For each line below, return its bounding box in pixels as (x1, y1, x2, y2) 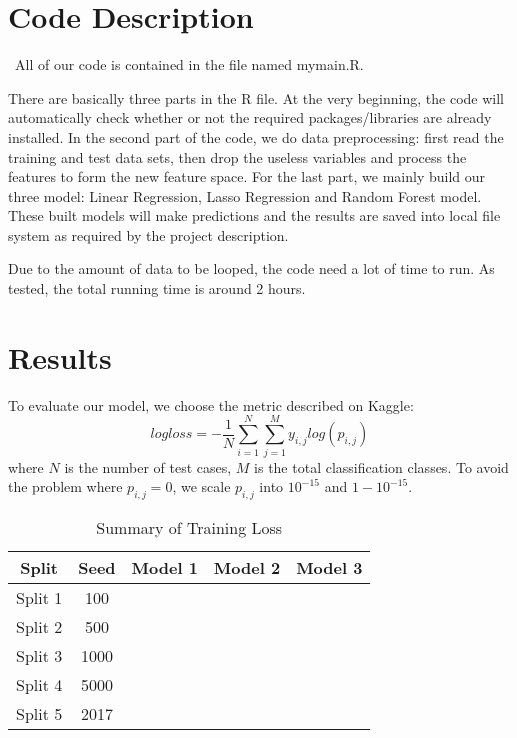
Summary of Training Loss (96, 515, 283, 539)
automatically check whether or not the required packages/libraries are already (8, 107, 492, 128)
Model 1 (131, 555, 198, 579)
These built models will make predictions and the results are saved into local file (8, 205, 501, 226)
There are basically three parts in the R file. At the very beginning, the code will (8, 87, 504, 108)
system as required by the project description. (8, 224, 289, 245)
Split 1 (16, 585, 63, 609)
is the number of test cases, (64, 456, 232, 477)
